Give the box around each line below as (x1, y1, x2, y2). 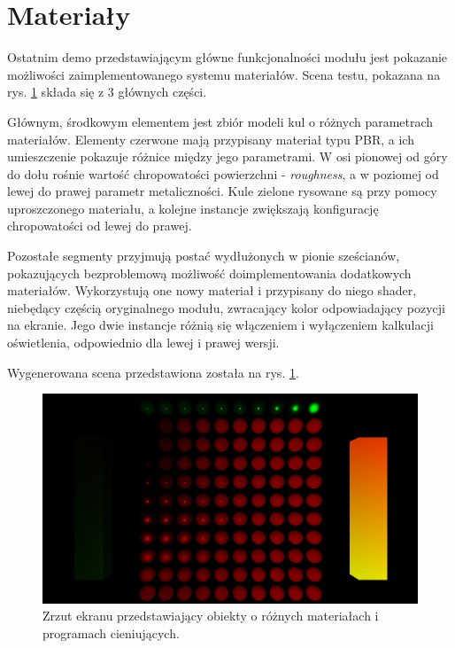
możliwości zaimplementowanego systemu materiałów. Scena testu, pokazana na (7, 65, 441, 83)
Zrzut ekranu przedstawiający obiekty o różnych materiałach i (42, 606, 379, 625)
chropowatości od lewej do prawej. (7, 216, 192, 235)
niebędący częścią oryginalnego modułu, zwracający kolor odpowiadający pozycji (7, 298, 445, 316)
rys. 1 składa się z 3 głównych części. (7, 82, 207, 101)
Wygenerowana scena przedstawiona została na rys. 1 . (7, 363, 299, 381)
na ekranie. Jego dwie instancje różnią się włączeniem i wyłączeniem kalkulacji (7, 316, 434, 334)
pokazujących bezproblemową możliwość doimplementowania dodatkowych (7, 263, 412, 282)
